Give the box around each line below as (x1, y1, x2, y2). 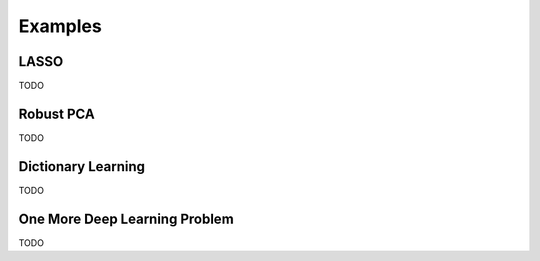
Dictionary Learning (18, 158, 145, 175)
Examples (18, 15, 102, 37)
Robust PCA (18, 105, 95, 122)
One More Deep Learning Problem (18, 210, 234, 227)
